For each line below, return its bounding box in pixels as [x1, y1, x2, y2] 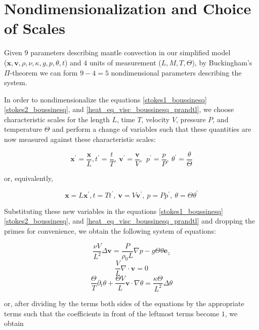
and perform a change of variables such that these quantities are [52, 124, 251, 134]
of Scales [4, 18, 65, 39]
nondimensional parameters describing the [111, 67, 242, 78]
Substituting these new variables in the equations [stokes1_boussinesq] [4, 205, 223, 216]
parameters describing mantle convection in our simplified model [30, 47, 231, 58]
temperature [4, 124, 42, 134]
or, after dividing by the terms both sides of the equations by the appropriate [4, 298, 244, 308]
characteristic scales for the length [4, 114, 110, 124]
